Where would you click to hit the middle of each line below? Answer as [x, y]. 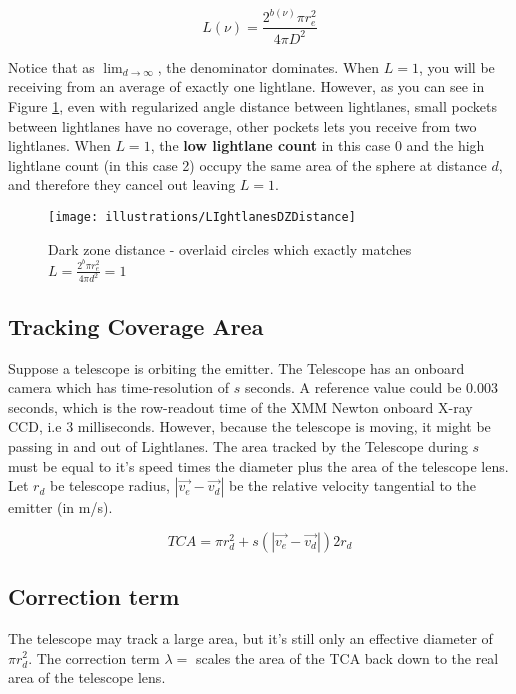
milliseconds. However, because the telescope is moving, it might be [284, 426]
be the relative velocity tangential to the [352, 485]
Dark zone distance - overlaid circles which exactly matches [230, 248]
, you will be [456, 66]
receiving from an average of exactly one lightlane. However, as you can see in [246, 86]
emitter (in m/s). [60, 507]
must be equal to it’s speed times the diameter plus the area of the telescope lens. [258, 465]
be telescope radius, [109, 485]
